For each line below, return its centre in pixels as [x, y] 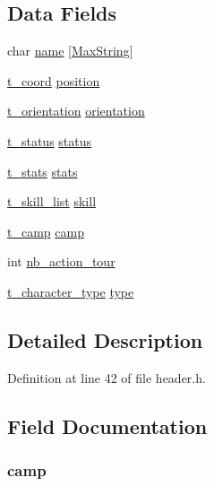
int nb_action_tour [61, 261]
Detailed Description [105, 339]
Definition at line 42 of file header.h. [107, 377]
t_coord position [54, 80]
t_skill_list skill [52, 201]
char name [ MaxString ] [70, 51]
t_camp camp [46, 231]
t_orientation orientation [76, 111]
